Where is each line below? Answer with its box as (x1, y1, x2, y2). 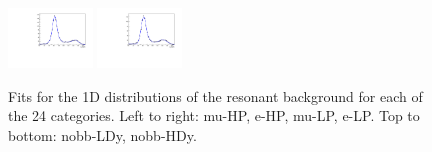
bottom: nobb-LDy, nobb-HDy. (8, 124, 197, 145)
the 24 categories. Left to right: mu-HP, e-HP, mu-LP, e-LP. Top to (8, 105, 420, 126)
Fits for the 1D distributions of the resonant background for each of (8, 85, 423, 106)
